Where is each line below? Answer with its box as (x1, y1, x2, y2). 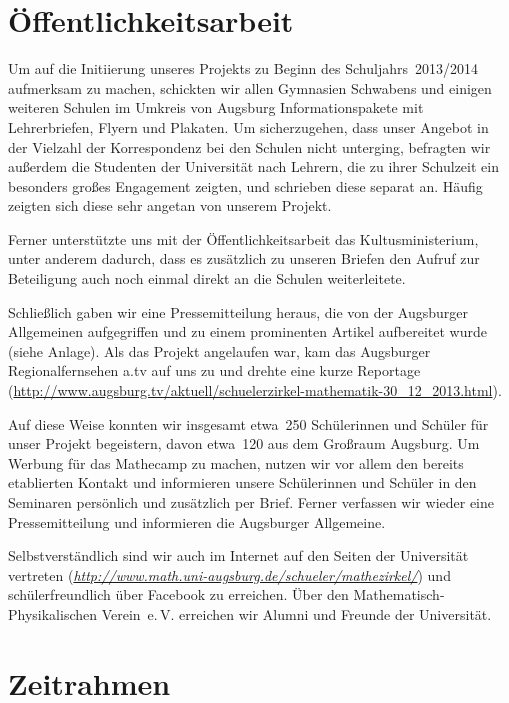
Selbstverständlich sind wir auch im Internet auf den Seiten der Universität (8, 545, 469, 566)
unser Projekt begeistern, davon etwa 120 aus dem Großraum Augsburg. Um (8, 433, 480, 454)
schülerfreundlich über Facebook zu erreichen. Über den (8, 584, 349, 605)
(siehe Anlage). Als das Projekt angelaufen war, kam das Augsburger (8, 340, 431, 361)
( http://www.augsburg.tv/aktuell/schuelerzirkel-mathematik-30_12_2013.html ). (8, 380, 502, 401)
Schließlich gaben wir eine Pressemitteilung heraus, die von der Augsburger (8, 301, 469, 322)
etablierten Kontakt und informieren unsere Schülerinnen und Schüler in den (8, 472, 477, 493)
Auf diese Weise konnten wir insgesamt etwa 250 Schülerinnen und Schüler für (8, 413, 489, 434)
